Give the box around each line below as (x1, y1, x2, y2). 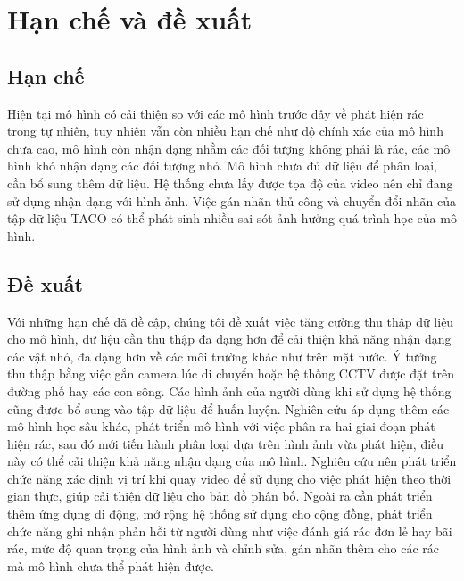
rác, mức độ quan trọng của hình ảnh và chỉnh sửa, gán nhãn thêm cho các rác (7, 539, 439, 558)
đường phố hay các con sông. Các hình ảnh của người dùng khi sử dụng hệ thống (7, 381, 452, 400)
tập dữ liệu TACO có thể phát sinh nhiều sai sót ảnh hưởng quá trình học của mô (7, 209, 457, 228)
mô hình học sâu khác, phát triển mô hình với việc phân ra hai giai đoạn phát (7, 417, 435, 436)
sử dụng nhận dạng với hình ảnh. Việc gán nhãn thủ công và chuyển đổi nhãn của (7, 191, 456, 210)
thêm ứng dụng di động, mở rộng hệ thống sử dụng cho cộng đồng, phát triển (7, 504, 433, 523)
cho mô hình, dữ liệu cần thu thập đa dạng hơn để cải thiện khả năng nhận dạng (7, 329, 452, 348)
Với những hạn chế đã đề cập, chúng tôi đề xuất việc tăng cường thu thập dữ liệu (7, 311, 454, 330)
